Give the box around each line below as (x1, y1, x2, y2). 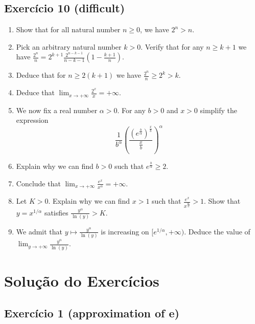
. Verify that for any (141, 41, 204, 52)
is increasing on (101, 226, 149, 236)
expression (16, 115, 49, 125)
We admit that (16, 226, 63, 236)
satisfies (44, 207, 68, 218)
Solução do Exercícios (4, 270, 159, 291)
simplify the (200, 104, 237, 115)
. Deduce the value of (184, 226, 250, 236)
